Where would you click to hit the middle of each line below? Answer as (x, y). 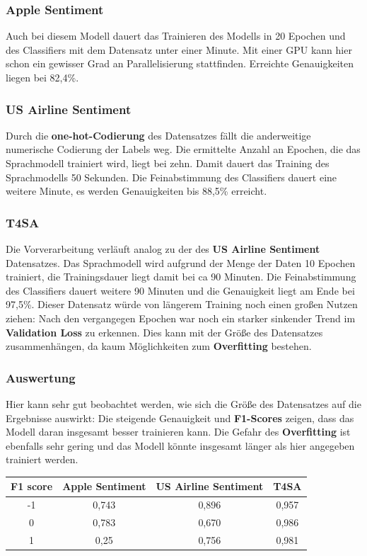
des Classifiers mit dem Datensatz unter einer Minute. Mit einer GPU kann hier (179, 49)
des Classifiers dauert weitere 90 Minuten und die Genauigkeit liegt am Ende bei (180, 290)
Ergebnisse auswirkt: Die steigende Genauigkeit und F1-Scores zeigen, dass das (180, 418)
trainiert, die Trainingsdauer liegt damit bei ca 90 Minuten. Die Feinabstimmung (181, 277)
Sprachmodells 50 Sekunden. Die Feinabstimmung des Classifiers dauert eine (171, 177)
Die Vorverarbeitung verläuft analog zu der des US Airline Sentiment (163, 249)
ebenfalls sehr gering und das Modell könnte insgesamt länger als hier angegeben (180, 445)
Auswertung (41, 377)
